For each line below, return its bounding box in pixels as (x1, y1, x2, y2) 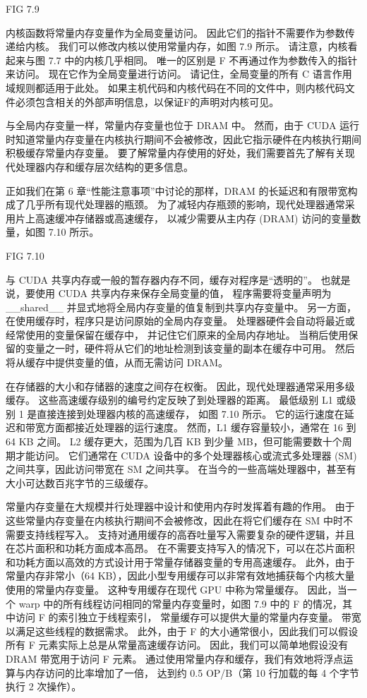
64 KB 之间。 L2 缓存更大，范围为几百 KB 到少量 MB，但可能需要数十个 (6, 434, 342, 449)
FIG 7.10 (6, 248, 44, 263)
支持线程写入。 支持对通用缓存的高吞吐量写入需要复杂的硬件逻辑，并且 (25, 526, 355, 541)
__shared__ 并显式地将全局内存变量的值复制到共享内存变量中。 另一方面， (6, 299, 357, 314)
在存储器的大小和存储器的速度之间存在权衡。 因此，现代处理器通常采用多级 (6, 378, 355, 393)
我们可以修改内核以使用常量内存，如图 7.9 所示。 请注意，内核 (58, 39, 348, 54)
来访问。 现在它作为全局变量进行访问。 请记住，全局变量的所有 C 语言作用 (6, 66, 352, 81)
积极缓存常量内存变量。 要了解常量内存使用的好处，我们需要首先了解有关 (6, 145, 345, 160)
